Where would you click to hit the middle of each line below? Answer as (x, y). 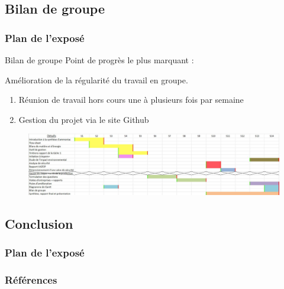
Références (31, 280)
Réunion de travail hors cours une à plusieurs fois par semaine (131, 100)
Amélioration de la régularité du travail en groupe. (96, 79)
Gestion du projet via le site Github (84, 119)
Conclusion (39, 223)
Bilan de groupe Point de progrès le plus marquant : (99, 60)
